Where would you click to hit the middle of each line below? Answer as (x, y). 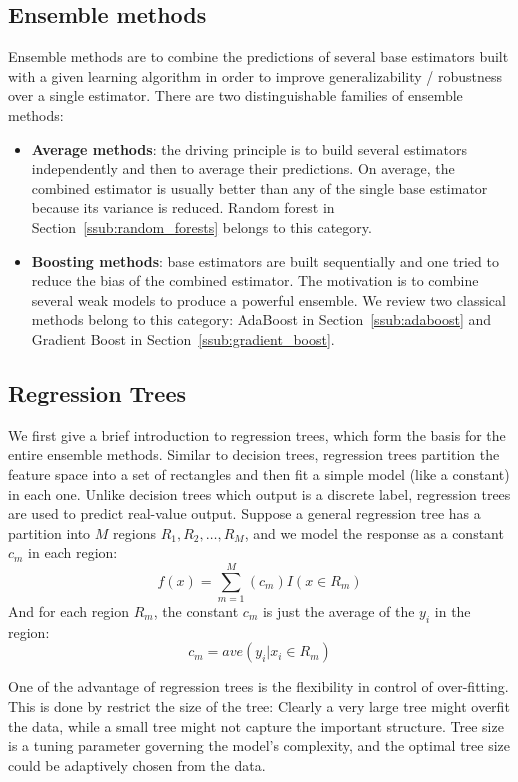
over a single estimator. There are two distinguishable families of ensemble (235, 95)
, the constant (196, 611)
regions (134, 532)
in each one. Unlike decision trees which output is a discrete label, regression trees (259, 493)
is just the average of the (338, 611)
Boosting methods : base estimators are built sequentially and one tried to (265, 260)
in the (452, 611)
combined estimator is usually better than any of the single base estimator (259, 187)
